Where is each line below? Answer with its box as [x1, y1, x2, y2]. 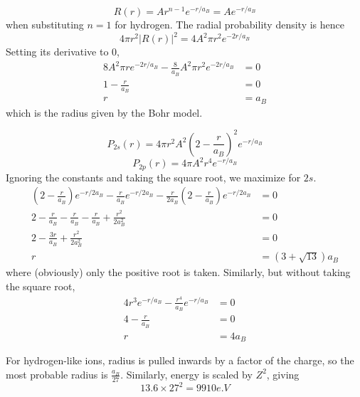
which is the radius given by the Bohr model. [6, 105, 203, 120]
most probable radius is [6, 366, 108, 381]
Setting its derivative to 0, [6, 44, 120, 59]
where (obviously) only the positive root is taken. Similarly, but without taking [6, 265, 351, 280]
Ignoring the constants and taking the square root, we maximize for [6, 169, 301, 184]
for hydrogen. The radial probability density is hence [115, 17, 344, 32]
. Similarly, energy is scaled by [120, 366, 253, 381]
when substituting [6, 17, 84, 32]
